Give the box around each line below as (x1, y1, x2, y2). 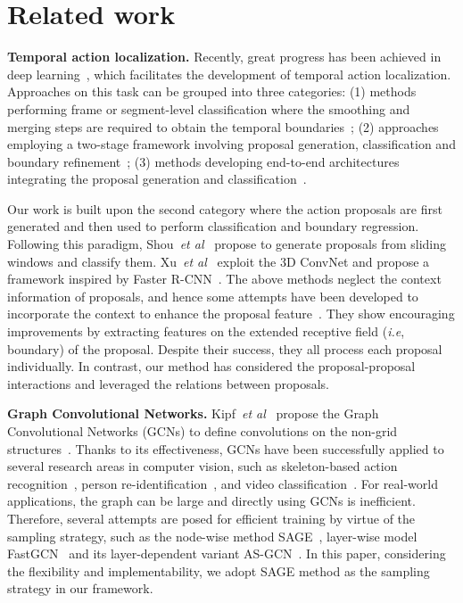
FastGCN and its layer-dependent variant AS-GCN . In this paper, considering (7, 544, 446, 563)
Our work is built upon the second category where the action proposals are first (7, 199, 442, 218)
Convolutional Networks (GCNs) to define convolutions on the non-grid (7, 422, 398, 440)
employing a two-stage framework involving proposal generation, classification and (7, 135, 456, 153)
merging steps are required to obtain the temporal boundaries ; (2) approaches (7, 117, 439, 136)
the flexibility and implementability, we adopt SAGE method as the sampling (7, 561, 430, 580)
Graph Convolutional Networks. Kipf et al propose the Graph (7, 404, 379, 423)
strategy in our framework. (7, 579, 153, 598)
